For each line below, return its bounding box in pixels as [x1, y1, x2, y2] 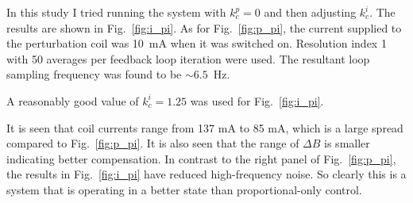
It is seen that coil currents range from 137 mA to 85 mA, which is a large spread [6, 119, 403, 136]
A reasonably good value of [6, 92, 139, 109]
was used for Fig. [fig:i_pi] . [190, 92, 324, 109]
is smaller [324, 135, 370, 151]
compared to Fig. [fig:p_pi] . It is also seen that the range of [6, 135, 299, 151]
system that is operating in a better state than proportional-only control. [6, 181, 362, 197]
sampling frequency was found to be [6, 66, 182, 82]
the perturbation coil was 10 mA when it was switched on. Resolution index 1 [6, 35, 387, 52]
